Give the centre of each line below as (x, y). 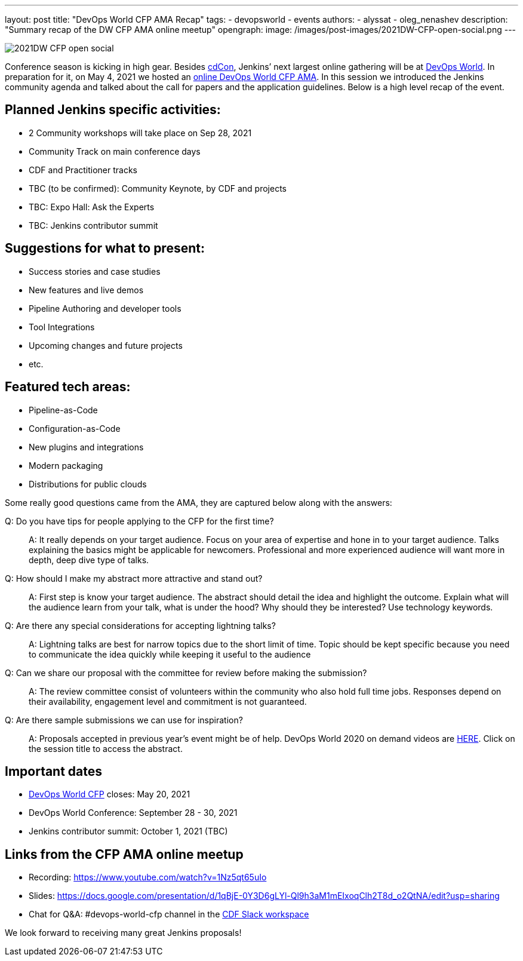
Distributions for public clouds (88, 484)
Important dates (54, 771)
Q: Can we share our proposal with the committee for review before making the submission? (186, 673)
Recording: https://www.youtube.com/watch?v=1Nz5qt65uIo (148, 877)
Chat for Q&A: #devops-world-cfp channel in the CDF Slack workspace (169, 914)
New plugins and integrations (86, 447)
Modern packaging (66, 465)
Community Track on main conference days (115, 151)
